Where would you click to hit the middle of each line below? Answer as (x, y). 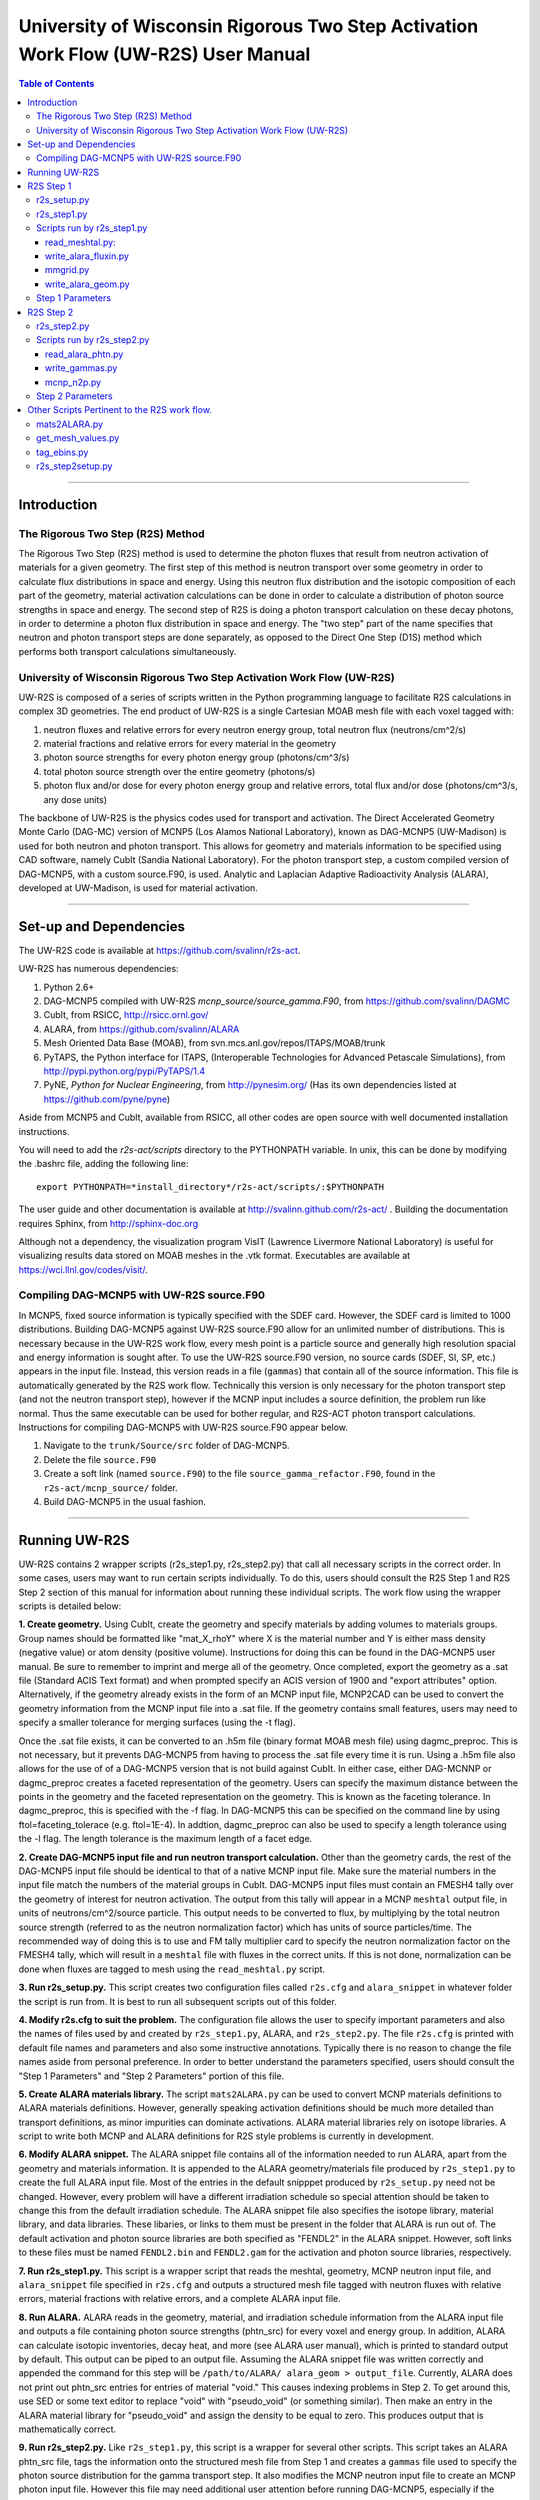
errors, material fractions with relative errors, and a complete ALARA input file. (179, 2299)
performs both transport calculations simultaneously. (127, 651)
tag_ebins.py (62, 452)
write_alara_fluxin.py (87, 256)
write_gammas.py (81, 368)
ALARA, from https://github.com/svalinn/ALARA (141, 1029)
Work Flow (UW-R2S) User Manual (164, 54)
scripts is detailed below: (70, 1606)
